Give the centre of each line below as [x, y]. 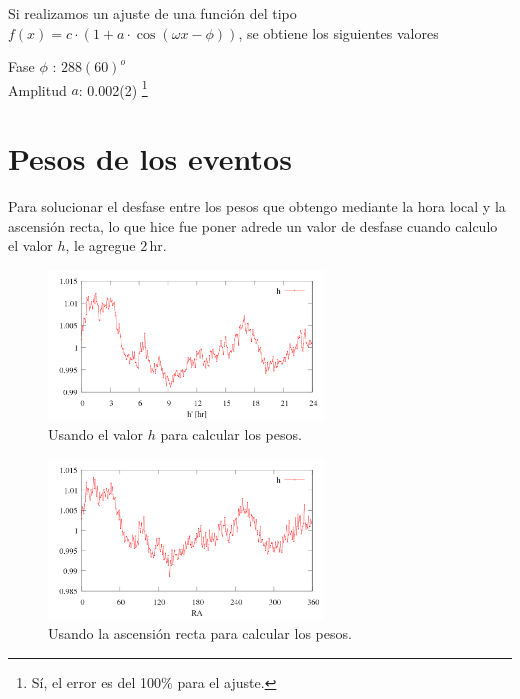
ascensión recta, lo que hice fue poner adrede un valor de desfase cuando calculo [253, 225]
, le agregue [100, 245]
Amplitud [37, 89]
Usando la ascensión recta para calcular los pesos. [200, 633]
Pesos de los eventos [150, 158]
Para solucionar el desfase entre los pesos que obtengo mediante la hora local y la [257, 206]
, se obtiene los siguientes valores [338, 32]
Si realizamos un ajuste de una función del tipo [152, 13]
